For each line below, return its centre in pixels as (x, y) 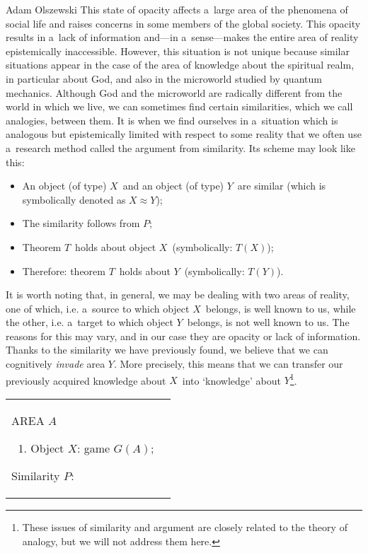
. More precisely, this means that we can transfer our (228, 364)
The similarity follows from (81, 223)
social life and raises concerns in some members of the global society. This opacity (183, 23)
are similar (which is (282, 186)
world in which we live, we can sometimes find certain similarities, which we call (179, 106)
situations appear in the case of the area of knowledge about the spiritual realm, (180, 65)
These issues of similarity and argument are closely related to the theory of (185, 526)
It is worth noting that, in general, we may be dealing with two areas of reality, (178, 295)
